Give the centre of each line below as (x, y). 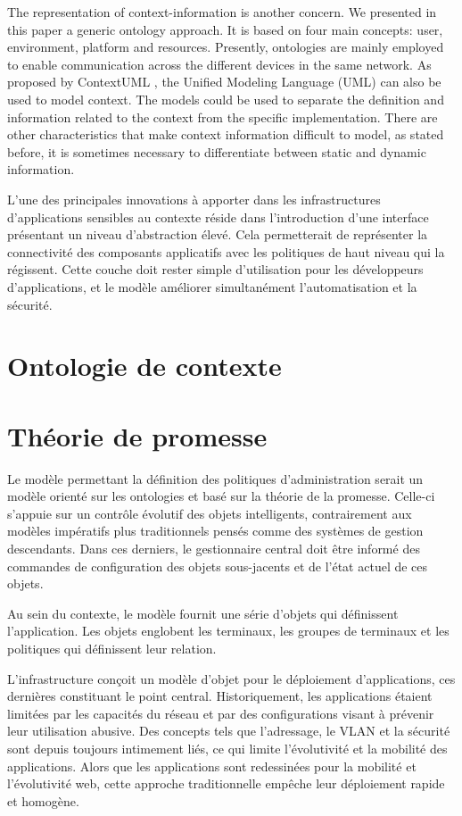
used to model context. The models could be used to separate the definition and (226, 99)
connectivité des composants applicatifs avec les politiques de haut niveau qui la (226, 251)
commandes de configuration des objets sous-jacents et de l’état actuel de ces (218, 566)
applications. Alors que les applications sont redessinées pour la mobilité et (212, 766)
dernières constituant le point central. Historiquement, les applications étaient (220, 696)
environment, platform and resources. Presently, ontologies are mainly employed (226, 47)
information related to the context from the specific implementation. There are (223, 117)
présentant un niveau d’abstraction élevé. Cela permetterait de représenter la (218, 234)
